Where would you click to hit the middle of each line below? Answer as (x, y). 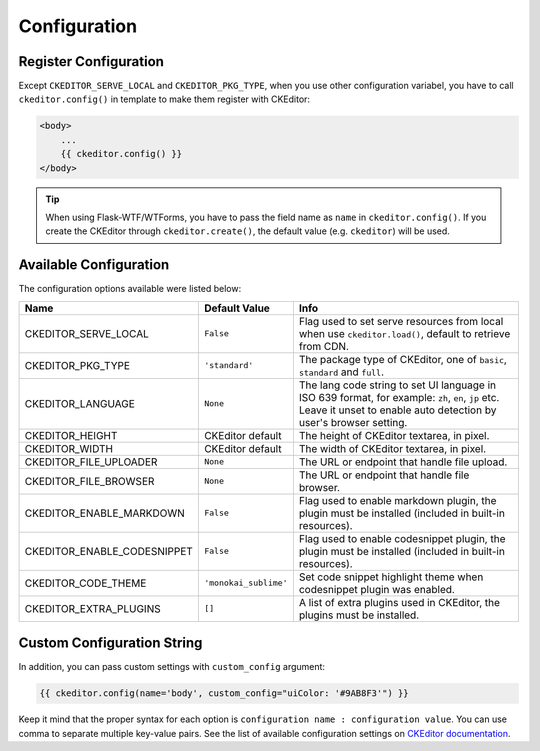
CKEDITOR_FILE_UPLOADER (91, 462)
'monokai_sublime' (245, 583)
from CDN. (324, 346)
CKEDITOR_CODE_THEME (85, 583)
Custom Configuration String (110, 643)
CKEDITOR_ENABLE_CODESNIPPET (109, 551)
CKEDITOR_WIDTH (69, 448)
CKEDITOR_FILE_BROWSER (89, 481)
